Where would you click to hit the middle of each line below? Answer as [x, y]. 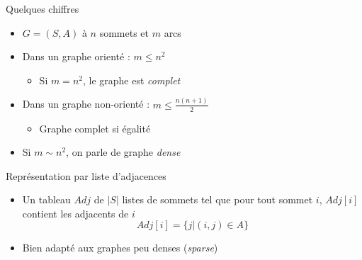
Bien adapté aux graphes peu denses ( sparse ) [120, 248]
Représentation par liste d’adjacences [86, 175]
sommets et [124, 32]
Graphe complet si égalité [95, 128]
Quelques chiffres [43, 9]
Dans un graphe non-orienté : [86, 104]
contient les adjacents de [75, 213]
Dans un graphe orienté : [76, 56]
